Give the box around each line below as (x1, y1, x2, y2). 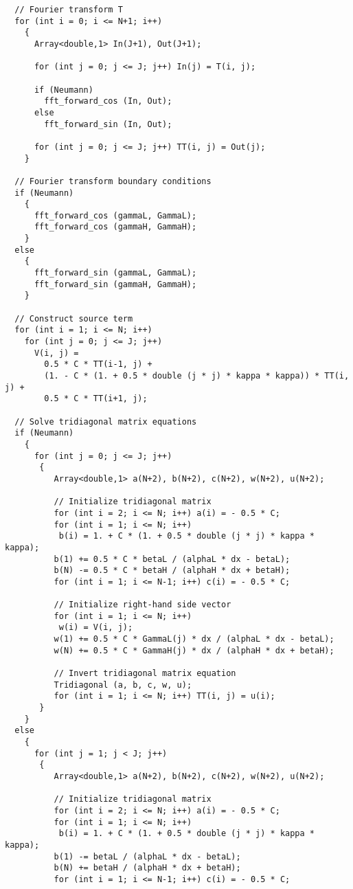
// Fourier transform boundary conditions (14, 176, 212, 186)
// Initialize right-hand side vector (54, 600, 231, 610)
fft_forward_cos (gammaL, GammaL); (34, 210, 197, 221)
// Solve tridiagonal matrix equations (14, 416, 197, 427)
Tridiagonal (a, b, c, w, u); (54, 679, 192, 690)
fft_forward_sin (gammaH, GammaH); (34, 279, 197, 289)
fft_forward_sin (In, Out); (44, 119, 172, 129)
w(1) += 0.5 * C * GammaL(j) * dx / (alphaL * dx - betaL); (54, 634, 334, 644)
